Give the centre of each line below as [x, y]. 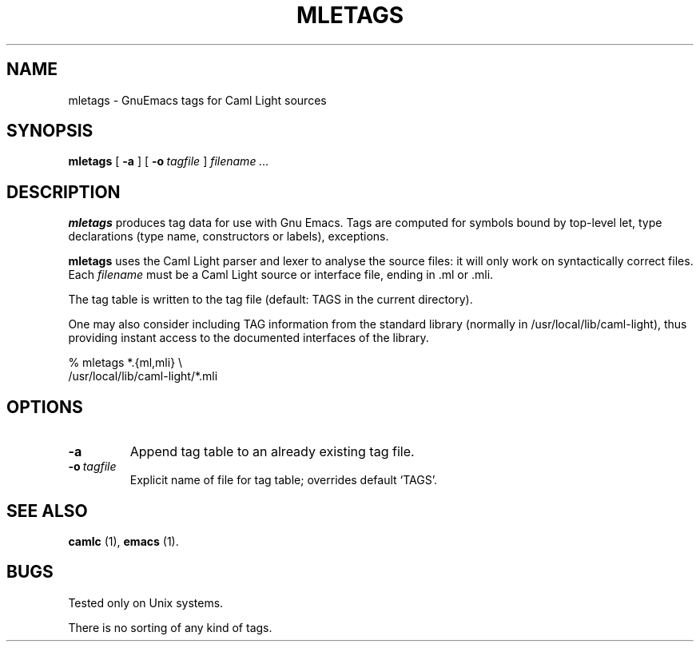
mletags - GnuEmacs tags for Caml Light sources [197, 100]
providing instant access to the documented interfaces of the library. [249, 338]
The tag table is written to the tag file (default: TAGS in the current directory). [270, 300]
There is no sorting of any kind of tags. [170, 627]
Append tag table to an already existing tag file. [272, 452]
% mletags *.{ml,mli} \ [125, 363]
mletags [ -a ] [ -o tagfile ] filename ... [169, 161]
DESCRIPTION [64, 192]
